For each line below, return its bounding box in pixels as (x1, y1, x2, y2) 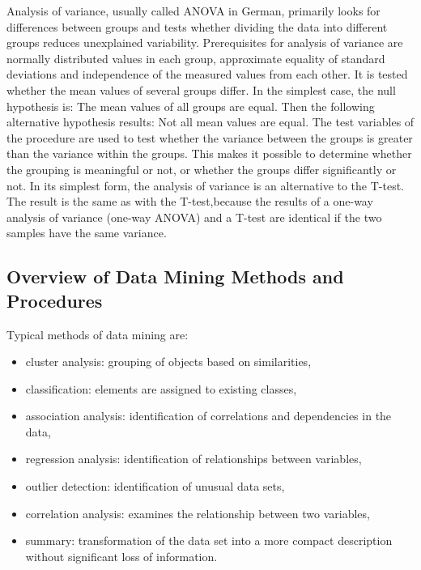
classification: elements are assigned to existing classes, (25, 380, 297, 397)
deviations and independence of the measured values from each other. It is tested (6, 66, 408, 83)
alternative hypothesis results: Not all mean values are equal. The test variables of (6, 113, 415, 130)
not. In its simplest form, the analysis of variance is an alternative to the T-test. (6, 177, 405, 194)
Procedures (6, 287, 103, 313)
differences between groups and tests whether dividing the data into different (6, 18, 388, 35)
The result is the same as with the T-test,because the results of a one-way (6, 193, 373, 210)
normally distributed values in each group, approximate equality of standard (6, 49, 385, 66)
